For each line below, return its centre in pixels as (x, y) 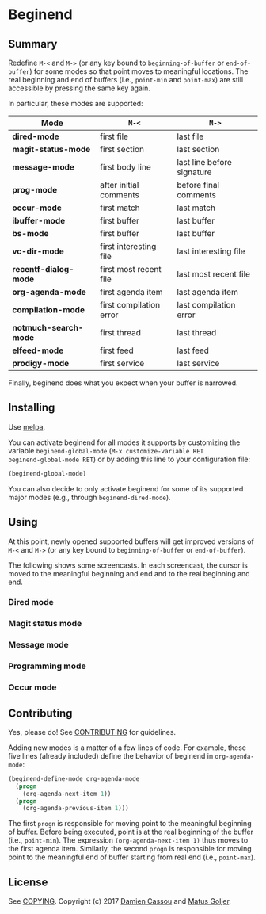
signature (194, 172)
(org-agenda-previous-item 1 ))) (76, 809)
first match (120, 208)
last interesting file (211, 251)
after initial (120, 185)
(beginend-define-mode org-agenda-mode (74, 778)
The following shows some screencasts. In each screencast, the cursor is (128, 565)
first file (114, 136)
